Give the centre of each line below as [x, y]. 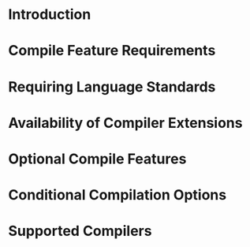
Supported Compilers [80, 231]
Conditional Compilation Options [118, 195]
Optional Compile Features [97, 159]
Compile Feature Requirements [112, 51]
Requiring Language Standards [112, 86]
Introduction [50, 15]
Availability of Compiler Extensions [125, 123]
